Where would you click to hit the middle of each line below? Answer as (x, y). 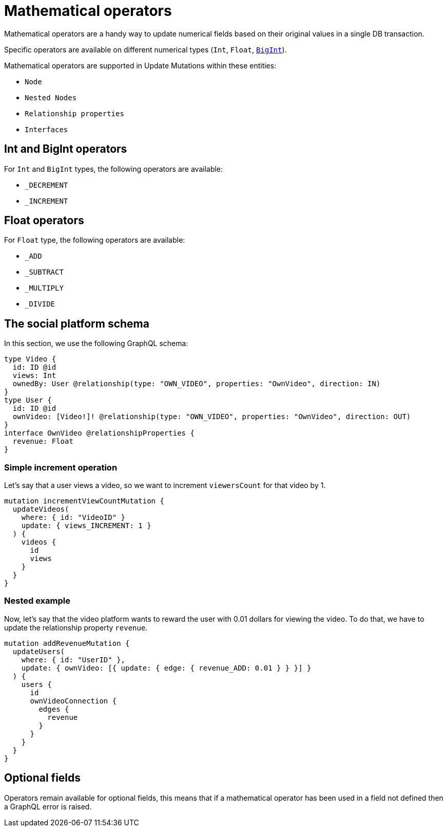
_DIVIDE (40, 304)
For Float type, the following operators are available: (95, 240)
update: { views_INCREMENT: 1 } (86, 526)
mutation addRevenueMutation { (67, 643)
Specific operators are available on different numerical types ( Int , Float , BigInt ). (145, 49)
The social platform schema (77, 323)
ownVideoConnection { (73, 701)
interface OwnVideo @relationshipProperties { (99, 433)
